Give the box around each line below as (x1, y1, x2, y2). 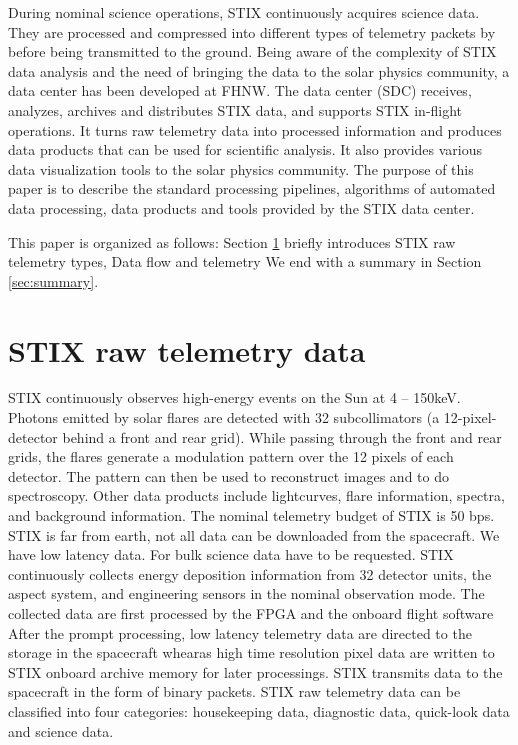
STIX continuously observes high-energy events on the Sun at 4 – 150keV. (8, 387, 461, 408)
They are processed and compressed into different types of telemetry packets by (8, 21, 496, 42)
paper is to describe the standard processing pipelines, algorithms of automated (8, 178, 496, 199)
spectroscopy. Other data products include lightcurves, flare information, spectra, (8, 485, 505, 506)
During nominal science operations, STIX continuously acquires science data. (8, 2, 480, 22)
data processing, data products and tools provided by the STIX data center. (8, 197, 475, 218)
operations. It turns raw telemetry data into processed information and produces (8, 119, 502, 140)
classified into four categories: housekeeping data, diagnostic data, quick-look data (8, 700, 510, 721)
